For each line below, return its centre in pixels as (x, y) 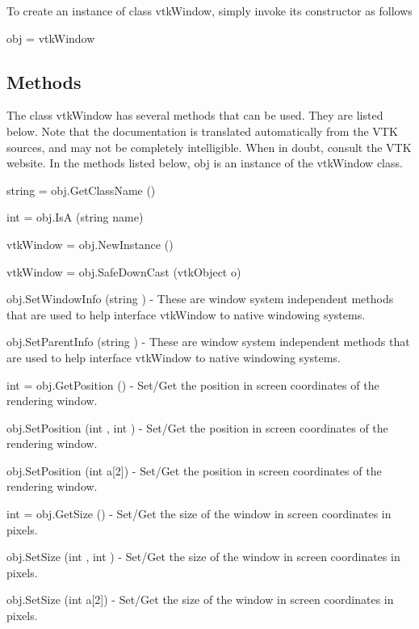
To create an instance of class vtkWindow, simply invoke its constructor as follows (209, 11)
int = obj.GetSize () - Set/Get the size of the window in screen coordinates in (199, 514)
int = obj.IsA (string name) (75, 217)
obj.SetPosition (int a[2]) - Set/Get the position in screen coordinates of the (194, 470)
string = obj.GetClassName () (81, 190)
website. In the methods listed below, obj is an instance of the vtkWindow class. (205, 163)
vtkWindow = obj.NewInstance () (90, 244)
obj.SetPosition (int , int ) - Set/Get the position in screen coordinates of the (197, 427)
